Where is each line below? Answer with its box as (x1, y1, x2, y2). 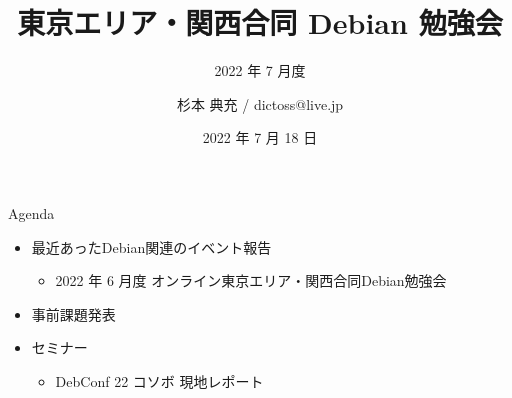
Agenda (8, 202, 55, 223)
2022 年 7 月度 (214, 60, 306, 81)
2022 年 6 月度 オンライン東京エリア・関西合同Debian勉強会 (55, 270, 447, 291)
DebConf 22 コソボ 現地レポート (55, 370, 264, 391)
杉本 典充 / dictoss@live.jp (176, 93, 344, 114)
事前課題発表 (31, 303, 116, 324)
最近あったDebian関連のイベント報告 (31, 236, 272, 257)
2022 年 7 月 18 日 (202, 127, 318, 148)
